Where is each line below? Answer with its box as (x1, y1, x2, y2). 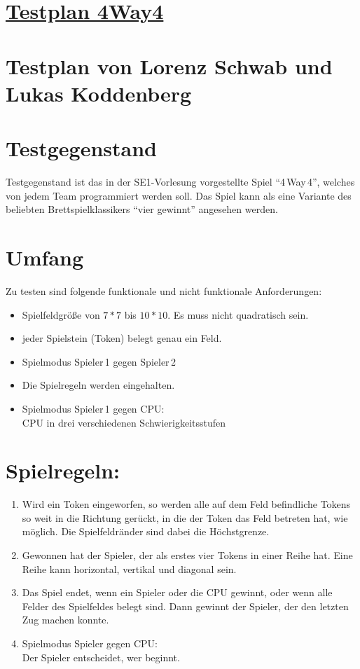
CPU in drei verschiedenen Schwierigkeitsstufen (22, 415, 226, 429)
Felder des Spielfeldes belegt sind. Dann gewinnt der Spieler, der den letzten (22, 598, 349, 613)
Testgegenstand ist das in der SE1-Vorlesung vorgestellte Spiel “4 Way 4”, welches (6, 174, 355, 189)
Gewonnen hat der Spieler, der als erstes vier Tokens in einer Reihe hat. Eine (22, 548, 353, 563)
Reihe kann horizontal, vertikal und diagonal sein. (22, 561, 237, 576)
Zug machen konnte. (22, 612, 109, 627)
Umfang (6, 243, 84, 272)
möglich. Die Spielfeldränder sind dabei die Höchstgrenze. (22, 524, 270, 539)
